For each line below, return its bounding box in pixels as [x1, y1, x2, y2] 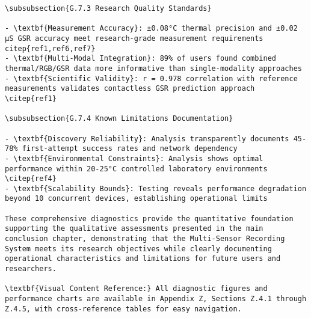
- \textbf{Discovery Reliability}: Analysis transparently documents [5, 134, 289, 143]
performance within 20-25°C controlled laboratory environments [5, 164, 268, 173]
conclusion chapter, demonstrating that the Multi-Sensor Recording [5, 234, 285, 243]
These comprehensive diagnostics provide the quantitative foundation [5, 214, 294, 223]
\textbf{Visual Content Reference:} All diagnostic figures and [5, 284, 268, 293]
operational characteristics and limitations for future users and [5, 254, 281, 263]
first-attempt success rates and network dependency [22, 144, 238, 153]
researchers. [5, 264, 57, 274]
